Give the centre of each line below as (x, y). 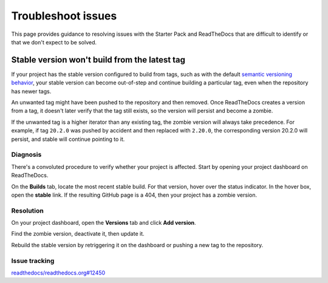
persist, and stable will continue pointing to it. (68, 139)
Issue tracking (33, 261)
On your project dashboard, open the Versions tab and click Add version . (104, 223)
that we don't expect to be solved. (54, 42)
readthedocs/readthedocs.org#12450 (58, 273)
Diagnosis (26, 155)
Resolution (27, 211)
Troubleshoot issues (64, 16)
